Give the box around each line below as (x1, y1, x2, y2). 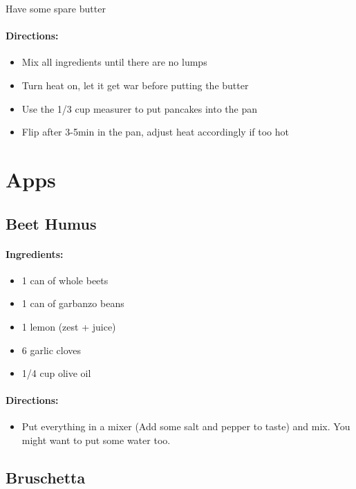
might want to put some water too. (21, 433, 171, 448)
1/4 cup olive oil (21, 366, 91, 380)
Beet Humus (6, 212, 97, 234)
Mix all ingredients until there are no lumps (21, 55, 207, 69)
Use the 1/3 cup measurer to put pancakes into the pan (21, 101, 257, 116)
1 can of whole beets (21, 273, 109, 287)
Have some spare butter (6, 1, 106, 15)
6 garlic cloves (21, 342, 82, 357)
